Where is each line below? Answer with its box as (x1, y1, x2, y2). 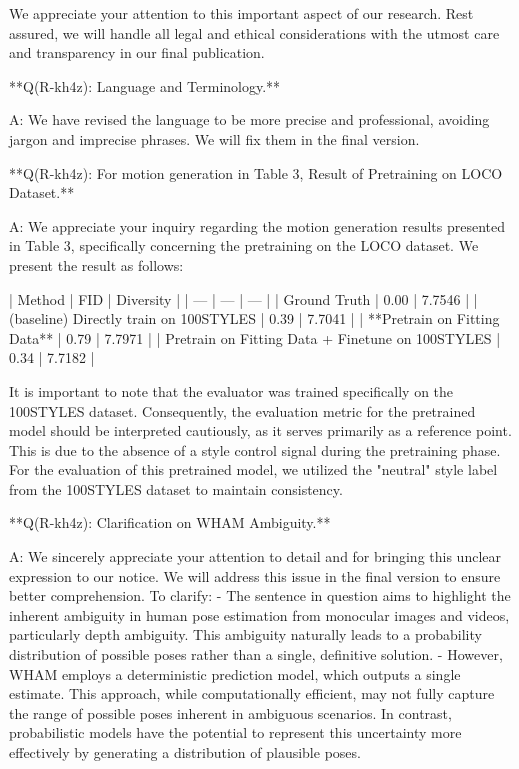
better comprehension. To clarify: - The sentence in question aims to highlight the (9, 585, 511, 606)
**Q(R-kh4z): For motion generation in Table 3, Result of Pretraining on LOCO (9, 162, 503, 183)
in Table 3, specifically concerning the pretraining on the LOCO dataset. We (9, 235, 479, 256)
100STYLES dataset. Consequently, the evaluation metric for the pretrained (9, 400, 476, 421)
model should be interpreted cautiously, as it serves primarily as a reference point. (9, 420, 512, 441)
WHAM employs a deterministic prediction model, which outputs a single (9, 663, 461, 684)
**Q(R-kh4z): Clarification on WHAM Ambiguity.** (9, 512, 331, 533)
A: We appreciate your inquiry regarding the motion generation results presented (9, 215, 506, 236)
